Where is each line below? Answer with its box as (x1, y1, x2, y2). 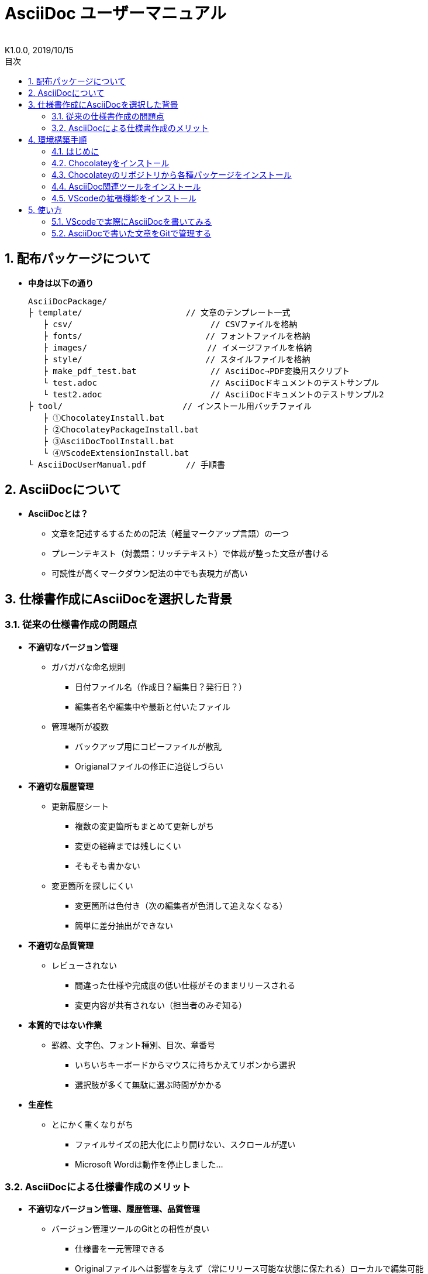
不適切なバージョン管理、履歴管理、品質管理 (28, 1204, 200, 1214)
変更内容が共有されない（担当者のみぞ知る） (75, 1000, 247, 1010)
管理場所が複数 (51, 721, 109, 732)
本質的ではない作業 (28, 1019, 102, 1030)
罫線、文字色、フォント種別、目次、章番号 (51, 1039, 215, 1050)
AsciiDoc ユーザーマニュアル (5, 4, 227, 23)
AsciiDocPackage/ (28, 296, 107, 306)
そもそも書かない (75, 860, 140, 871)
